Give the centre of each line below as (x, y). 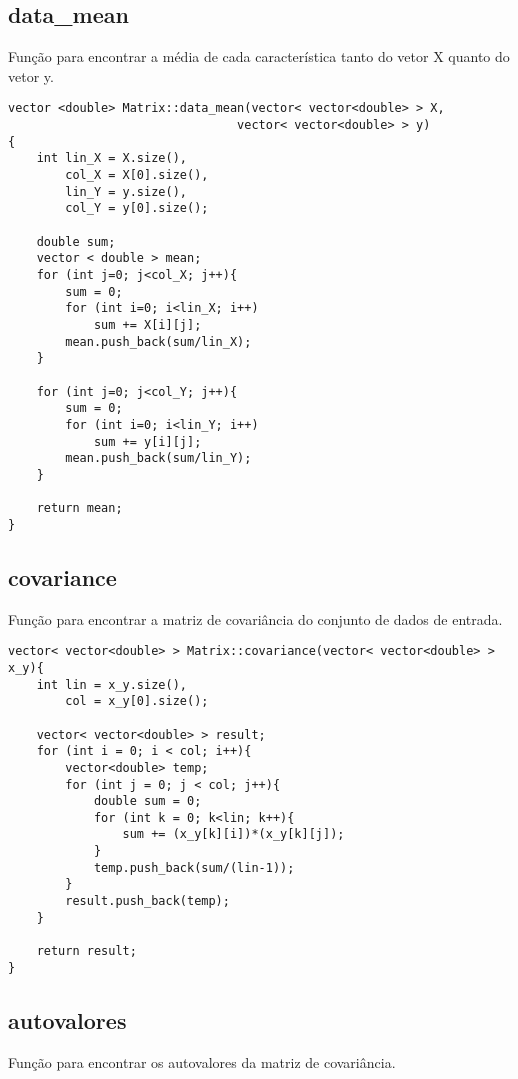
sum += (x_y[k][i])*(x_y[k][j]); (233, 834)
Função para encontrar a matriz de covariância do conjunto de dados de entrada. (255, 618)
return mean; (79, 508)
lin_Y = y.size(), (126, 191)
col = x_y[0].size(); (137, 701)
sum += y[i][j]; (147, 441)
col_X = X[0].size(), (137, 175)
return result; (86, 951)
